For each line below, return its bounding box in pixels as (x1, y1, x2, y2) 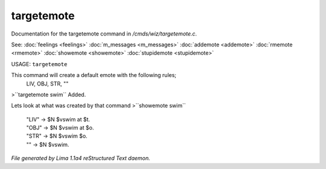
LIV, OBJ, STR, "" (26, 80, 69, 87)
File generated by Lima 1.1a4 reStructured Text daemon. (11, 155, 150, 162)
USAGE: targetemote (11, 60, 68, 67)
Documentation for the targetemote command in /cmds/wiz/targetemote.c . (11, 30, 197, 37)
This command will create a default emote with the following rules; (11, 72, 177, 79)
